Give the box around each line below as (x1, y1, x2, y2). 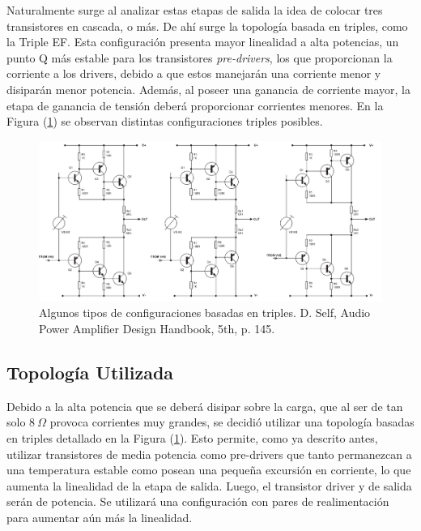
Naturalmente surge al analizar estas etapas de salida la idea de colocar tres (6, 2, 383, 18)
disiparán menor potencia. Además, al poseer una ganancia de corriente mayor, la (6, 80, 411, 97)
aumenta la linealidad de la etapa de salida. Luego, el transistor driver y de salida (6, 477, 412, 494)
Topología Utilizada (6, 360, 174, 385)
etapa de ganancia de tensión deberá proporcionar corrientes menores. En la (6, 96, 384, 113)
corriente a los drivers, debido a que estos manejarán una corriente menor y (6, 65, 381, 82)
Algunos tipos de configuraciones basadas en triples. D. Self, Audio (39, 304, 371, 321)
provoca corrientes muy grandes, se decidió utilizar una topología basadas (49, 413, 415, 430)
